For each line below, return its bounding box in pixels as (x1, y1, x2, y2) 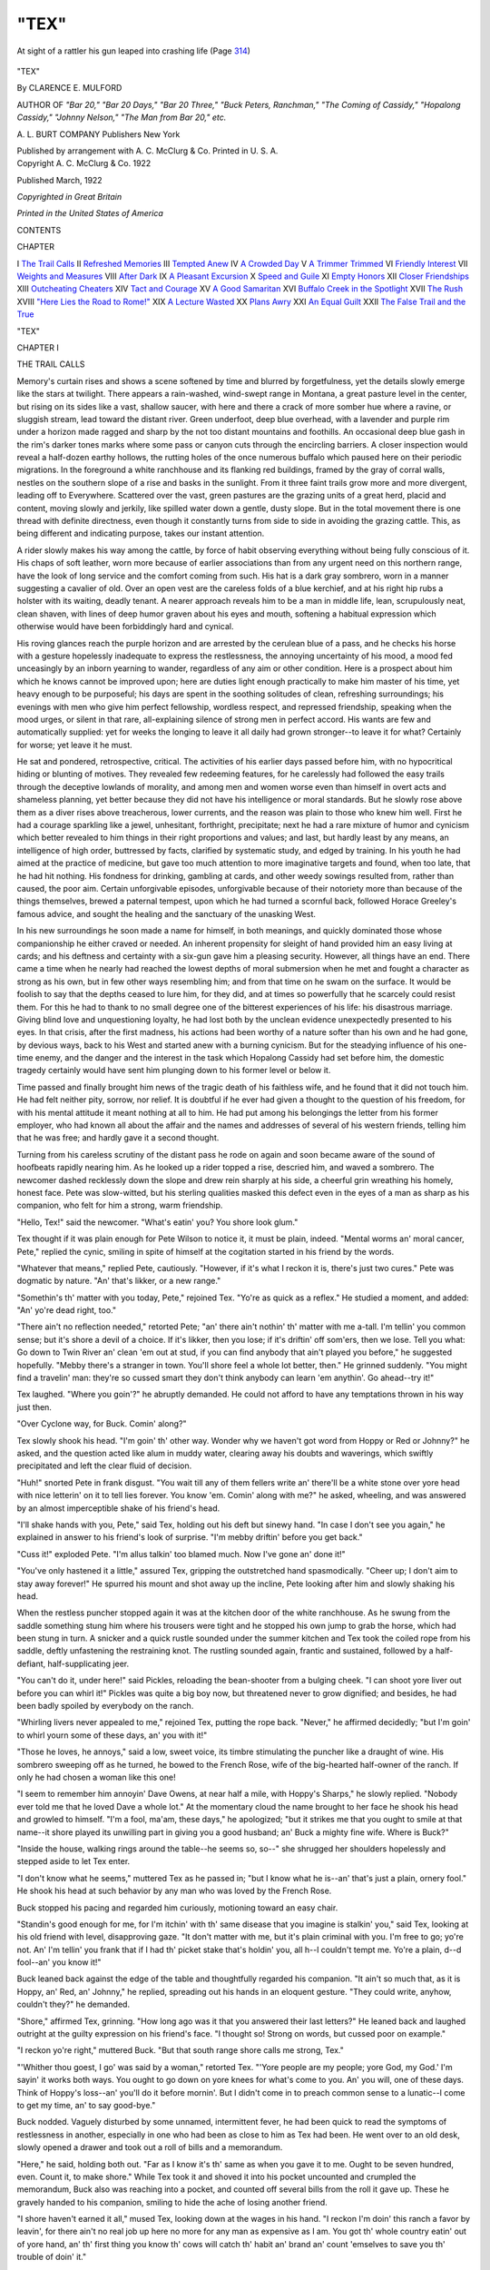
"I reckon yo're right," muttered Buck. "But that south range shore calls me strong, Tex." (16, 2045, 345, 2056)
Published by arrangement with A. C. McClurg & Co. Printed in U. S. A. (16, 145, 279, 156)
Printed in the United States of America (16, 208, 163, 219)
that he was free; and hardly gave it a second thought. (16, 1132, 220, 1143)
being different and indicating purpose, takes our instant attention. (16, 528, 265, 539)
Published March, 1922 (16, 174, 103, 185)
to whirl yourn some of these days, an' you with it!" (16, 1730, 208, 1741)
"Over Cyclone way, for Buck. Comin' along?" (16, 1418, 187, 1429)
